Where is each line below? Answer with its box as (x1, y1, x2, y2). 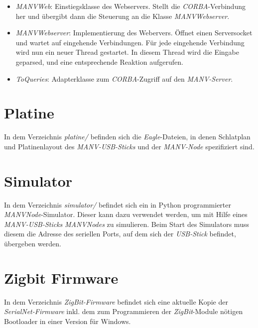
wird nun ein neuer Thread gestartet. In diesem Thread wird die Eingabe (15, 47, 240, 57)
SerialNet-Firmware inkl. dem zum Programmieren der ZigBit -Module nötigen (4, 306, 243, 317)
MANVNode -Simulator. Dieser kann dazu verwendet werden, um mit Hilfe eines (4, 209, 248, 219)
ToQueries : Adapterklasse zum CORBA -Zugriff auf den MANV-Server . (15, 73, 233, 84)
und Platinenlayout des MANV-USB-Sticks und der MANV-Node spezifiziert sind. (4, 141, 255, 151)
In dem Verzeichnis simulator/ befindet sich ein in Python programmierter (4, 199, 231, 210)
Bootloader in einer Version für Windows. (4, 316, 131, 326)
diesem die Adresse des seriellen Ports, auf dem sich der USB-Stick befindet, (4, 228, 236, 239)
